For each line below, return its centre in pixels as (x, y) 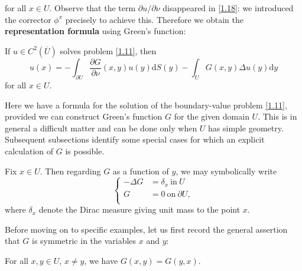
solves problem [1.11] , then (108, 50)
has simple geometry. (246, 128)
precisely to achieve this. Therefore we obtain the (154, 19)
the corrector (28, 19)
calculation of (29, 151)
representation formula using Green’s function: (95, 31)
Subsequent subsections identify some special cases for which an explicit (135, 139)
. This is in (277, 116)
